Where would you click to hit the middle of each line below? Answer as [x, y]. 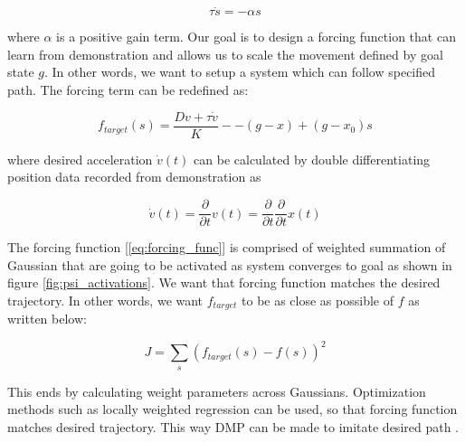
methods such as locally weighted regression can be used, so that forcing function [232, 409]
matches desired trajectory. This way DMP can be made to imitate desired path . [233, 427]
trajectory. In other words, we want [105, 300]
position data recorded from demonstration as [134, 177]
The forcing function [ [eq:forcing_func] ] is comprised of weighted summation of [227, 247]
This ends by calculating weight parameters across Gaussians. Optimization [217, 391]
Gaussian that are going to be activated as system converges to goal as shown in [230, 264]
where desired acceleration [80, 159]
